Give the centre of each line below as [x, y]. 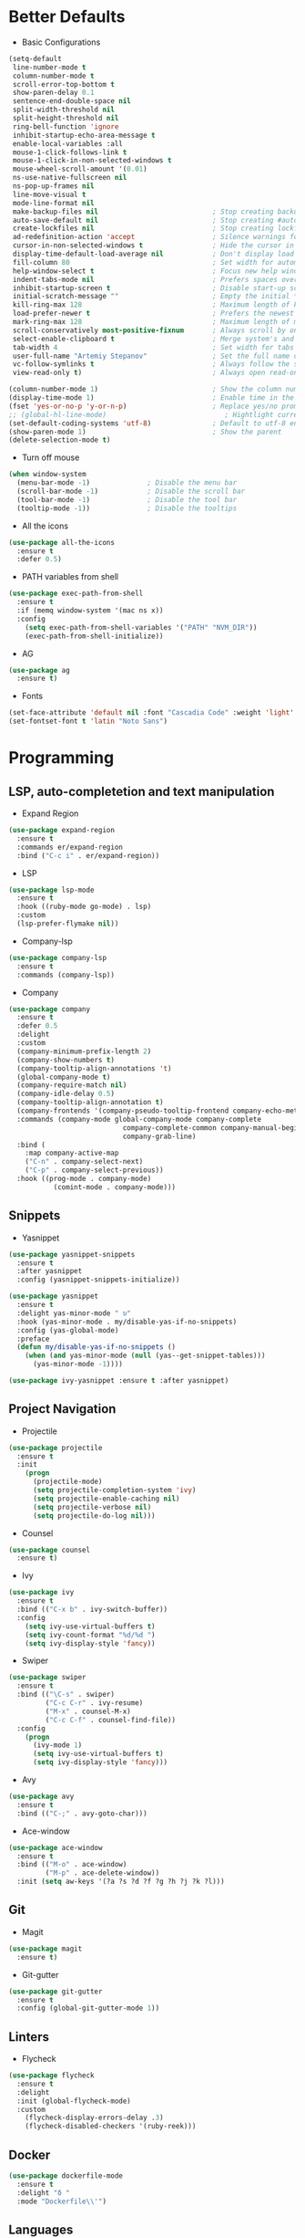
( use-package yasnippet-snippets [72, 1254]
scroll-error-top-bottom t [64, 84]
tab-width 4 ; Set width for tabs [153, 347]
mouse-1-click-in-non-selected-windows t [92, 161]
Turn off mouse [51, 457]
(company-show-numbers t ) [66, 1060]
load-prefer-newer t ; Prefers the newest [153, 314]
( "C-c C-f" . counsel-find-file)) [111, 1720]
